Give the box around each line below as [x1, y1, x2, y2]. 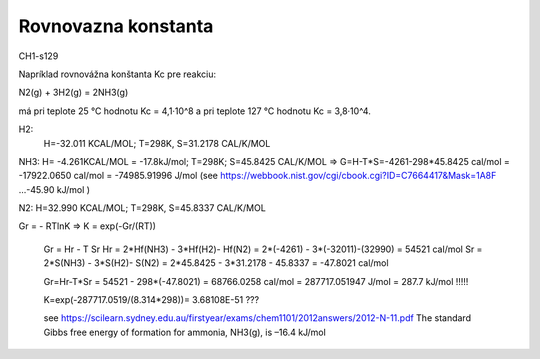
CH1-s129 [18, 50, 59, 62]
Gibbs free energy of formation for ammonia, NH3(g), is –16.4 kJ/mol [43, 326, 327, 338]
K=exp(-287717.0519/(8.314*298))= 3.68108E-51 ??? [43, 294, 260, 306]
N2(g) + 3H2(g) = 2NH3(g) [18, 86, 129, 99]
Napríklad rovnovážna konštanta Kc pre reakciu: [18, 68, 217, 80]
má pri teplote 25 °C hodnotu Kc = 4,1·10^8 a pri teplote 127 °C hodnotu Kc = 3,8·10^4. [18, 105, 372, 117]
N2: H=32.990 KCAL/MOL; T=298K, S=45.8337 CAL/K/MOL [18, 202, 267, 214]
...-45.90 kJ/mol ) [18, 183, 90, 195]
